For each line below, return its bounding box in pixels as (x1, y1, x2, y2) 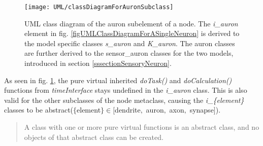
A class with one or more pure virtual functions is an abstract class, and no (24, 122, 259, 132)
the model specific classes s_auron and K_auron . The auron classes (24, 38, 235, 48)
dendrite (115, 104, 141, 115)
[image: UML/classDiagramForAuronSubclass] (24, 4, 174, 11)
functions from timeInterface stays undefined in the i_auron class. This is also (4, 85, 247, 95)
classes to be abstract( (4, 104, 74, 115)
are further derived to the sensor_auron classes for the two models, (24, 48, 234, 58)
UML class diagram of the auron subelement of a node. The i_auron (24, 18, 238, 28)
